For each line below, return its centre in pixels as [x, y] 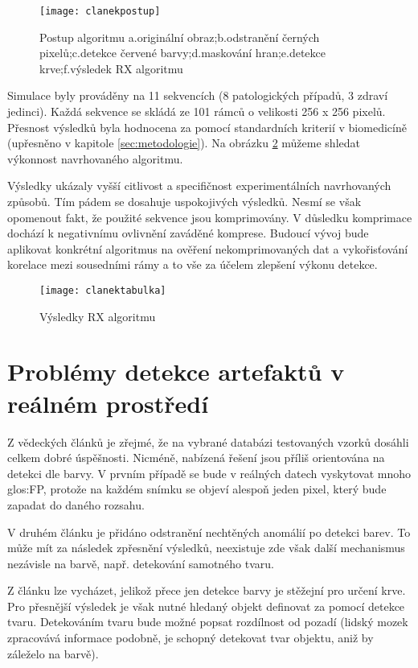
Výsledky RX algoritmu [98, 316]
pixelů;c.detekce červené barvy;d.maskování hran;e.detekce [183, 53]
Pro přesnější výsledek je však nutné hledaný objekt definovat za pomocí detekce [206, 606]
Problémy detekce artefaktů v [176, 371]
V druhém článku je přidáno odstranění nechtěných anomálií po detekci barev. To [209, 532]
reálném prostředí [108, 403]
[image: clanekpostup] [100, 11]
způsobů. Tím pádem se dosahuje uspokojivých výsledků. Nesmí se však [184, 201]
